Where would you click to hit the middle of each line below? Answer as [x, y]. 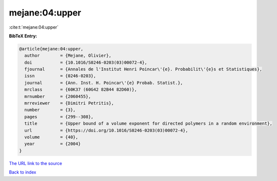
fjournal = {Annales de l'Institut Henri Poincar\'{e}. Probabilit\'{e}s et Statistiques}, [143, 69]
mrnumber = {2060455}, [58, 96]
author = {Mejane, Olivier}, [68, 56]
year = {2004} [53, 144]
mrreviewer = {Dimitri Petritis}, [69, 103]
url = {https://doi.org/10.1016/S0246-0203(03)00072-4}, [106, 130]
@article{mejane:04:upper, [51, 49]
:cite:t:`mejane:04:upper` [34, 27]
